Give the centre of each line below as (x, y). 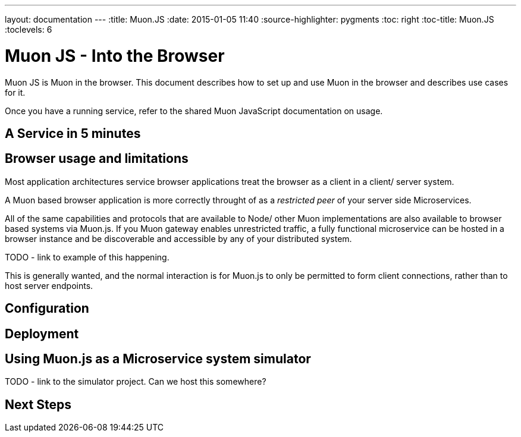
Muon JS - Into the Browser (115, 56)
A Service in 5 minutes (73, 133)
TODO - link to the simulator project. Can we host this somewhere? (136, 382)
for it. (15, 92)
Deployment (42, 334)
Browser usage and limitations (97, 159)
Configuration (47, 309)
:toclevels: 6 (29, 29)
